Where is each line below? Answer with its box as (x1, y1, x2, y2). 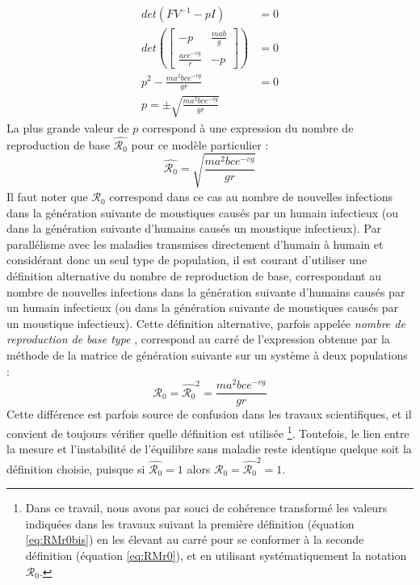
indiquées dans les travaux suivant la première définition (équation (25, 515, 355, 532)
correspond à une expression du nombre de (142, 119, 354, 136)
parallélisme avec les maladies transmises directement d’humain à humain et (6, 235, 384, 252)
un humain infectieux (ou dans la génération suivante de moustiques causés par (6, 299, 399, 316)
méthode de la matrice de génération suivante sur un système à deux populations (6, 347, 408, 364)
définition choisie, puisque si (6, 460, 145, 477)
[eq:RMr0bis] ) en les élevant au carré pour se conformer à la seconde (25, 531, 364, 548)
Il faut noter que (6, 188, 88, 205)
